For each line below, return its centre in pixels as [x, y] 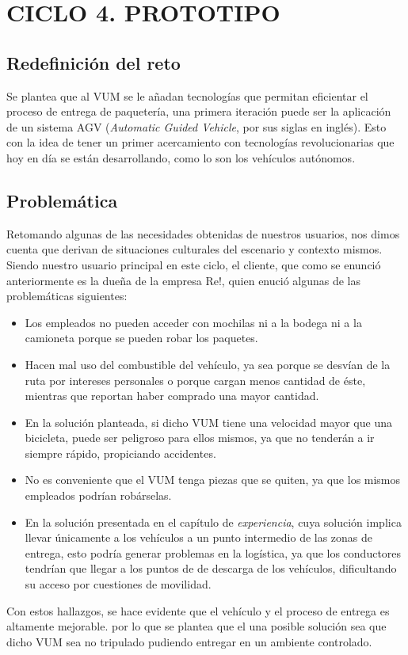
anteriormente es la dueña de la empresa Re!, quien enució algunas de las [184, 280]
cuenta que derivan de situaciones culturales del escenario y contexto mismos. [194, 249]
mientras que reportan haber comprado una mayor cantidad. [172, 396]
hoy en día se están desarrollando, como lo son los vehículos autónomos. [181, 157]
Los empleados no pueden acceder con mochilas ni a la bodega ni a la [193, 322]
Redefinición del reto [93, 62]
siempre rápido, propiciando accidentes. [120, 453]
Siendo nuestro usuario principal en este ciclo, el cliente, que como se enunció [194, 264]
